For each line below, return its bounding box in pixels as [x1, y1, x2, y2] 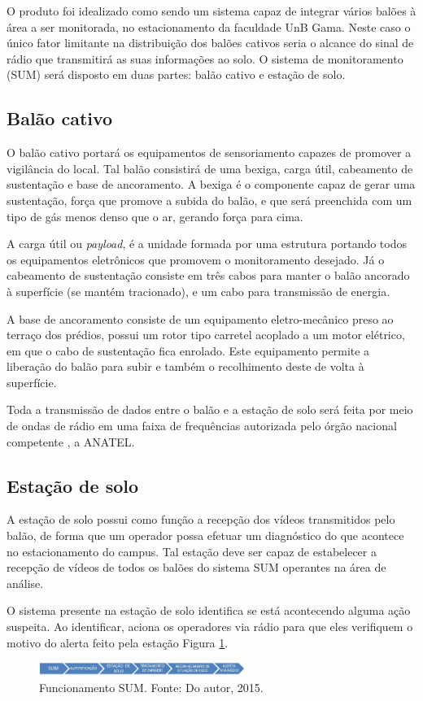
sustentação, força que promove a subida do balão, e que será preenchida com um [7, 191, 412, 208]
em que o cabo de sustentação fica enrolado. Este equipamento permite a [7, 342, 370, 359]
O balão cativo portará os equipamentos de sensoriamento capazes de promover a [7, 144, 412, 161]
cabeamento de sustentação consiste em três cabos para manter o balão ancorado [7, 267, 410, 284]
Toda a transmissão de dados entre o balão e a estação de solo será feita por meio [7, 401, 413, 418]
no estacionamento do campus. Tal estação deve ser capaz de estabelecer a [7, 542, 377, 559]
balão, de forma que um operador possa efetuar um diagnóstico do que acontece [7, 527, 404, 544]
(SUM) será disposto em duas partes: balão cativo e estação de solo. [7, 66, 346, 83]
